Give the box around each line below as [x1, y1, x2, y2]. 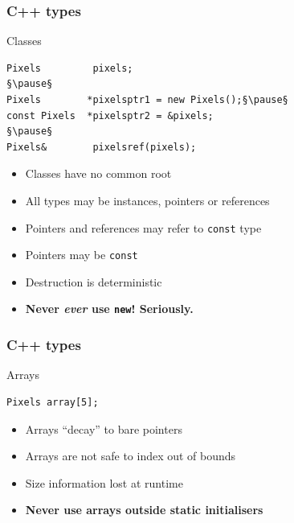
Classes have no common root [25, 165, 172, 182]
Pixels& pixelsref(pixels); [6, 141, 197, 153]
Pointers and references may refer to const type [25, 219, 262, 236]
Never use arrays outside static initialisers [25, 501, 263, 518]
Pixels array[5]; [6, 396, 99, 408]
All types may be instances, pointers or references [25, 191, 270, 208]
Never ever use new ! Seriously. [25, 300, 194, 317]
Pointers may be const [25, 246, 138, 263]
